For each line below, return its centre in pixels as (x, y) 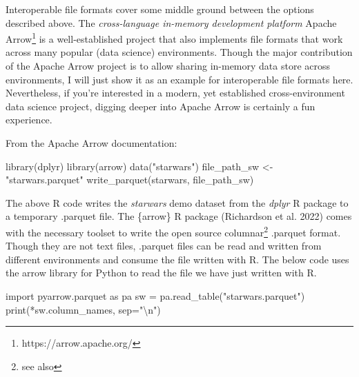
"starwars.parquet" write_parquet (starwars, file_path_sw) (130, 180)
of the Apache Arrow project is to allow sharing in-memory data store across (168, 66)
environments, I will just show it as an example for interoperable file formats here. (179, 79)
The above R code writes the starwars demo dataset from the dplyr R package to (177, 202)
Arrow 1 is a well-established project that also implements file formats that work (174, 38)
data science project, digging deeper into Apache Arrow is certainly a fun (161, 106)
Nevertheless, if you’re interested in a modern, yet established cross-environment (175, 93)
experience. (29, 120)
